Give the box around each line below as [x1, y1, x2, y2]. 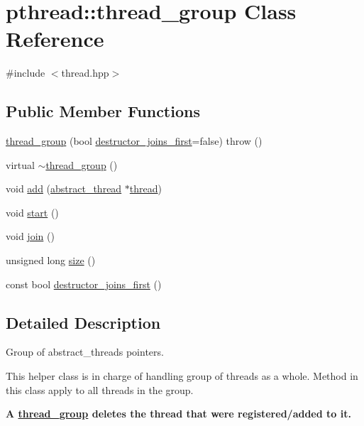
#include [6, 65, 45, 80]
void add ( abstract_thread [6, 181, 122, 196]
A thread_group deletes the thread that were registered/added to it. [6, 406, 351, 421]
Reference [6, 24, 104, 53]
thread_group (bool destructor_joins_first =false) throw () [6, 133, 263, 148]
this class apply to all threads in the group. [6, 382, 194, 397]
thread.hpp [61, 65, 109, 80]
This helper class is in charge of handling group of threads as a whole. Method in [6, 368, 358, 383]
